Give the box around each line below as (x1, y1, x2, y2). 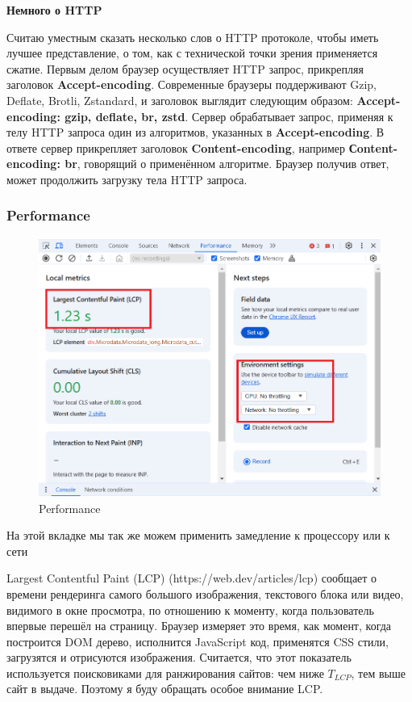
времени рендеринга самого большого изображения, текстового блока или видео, (6, 585, 404, 602)
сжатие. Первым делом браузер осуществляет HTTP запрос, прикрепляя (6, 60, 364, 77)
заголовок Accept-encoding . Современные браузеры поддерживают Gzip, (6, 76, 377, 93)
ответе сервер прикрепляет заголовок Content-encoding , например (6, 139, 345, 156)
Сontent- (348, 139, 398, 156)
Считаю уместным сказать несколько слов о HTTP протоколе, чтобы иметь (6, 28, 379, 45)
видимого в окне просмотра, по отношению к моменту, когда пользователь (6, 601, 374, 618)
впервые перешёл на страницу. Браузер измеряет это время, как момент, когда (6, 617, 392, 634)
